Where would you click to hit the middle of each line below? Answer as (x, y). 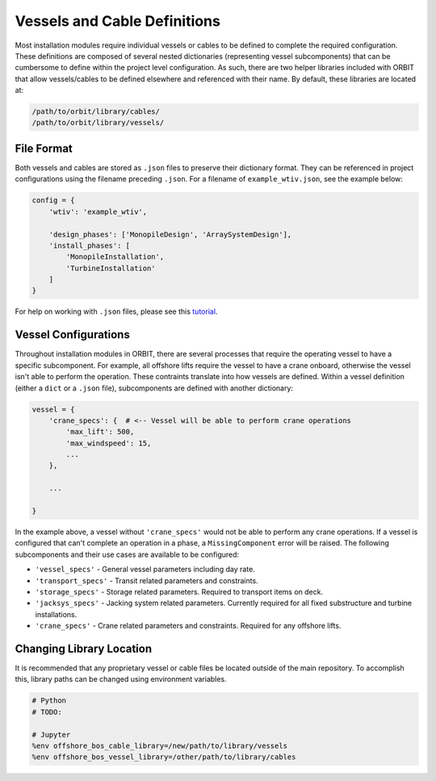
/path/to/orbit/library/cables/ (96, 112)
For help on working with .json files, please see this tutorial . (116, 311)
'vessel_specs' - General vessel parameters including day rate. (145, 570)
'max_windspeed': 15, (109, 443)
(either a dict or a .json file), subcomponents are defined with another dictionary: (154, 388)
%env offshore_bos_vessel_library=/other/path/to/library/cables (164, 757)
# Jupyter (51, 735)
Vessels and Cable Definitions (118, 21)
